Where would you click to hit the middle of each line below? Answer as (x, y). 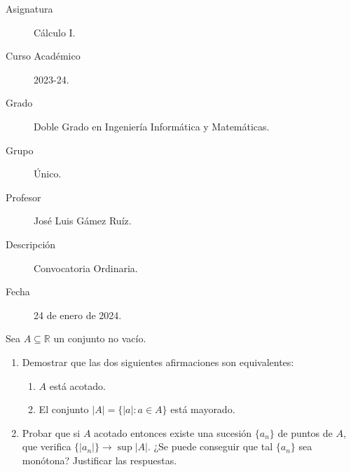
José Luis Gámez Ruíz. (83, 221)
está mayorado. (203, 409)
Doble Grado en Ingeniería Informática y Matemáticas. (152, 126)
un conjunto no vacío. (100, 338)
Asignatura (29, 8)
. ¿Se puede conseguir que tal (210, 446)
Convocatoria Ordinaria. (86, 268)
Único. (48, 174)
